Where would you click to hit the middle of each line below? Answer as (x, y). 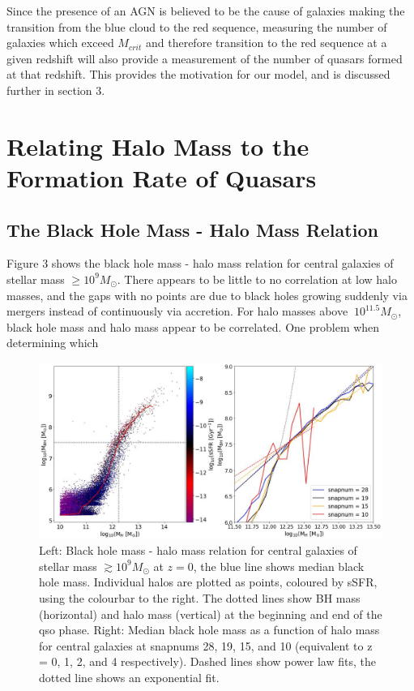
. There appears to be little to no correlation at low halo (257, 279)
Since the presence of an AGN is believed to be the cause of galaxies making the (206, 11)
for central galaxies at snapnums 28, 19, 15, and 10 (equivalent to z (206, 645)
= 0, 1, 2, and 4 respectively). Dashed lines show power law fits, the (207, 661)
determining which (53, 343)
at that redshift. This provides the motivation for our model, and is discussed (198, 74)
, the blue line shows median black (279, 566)
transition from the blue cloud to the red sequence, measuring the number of (197, 26)
